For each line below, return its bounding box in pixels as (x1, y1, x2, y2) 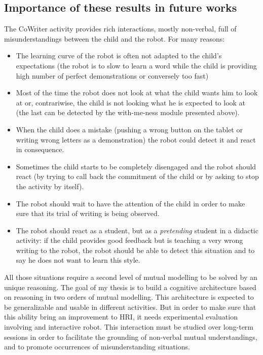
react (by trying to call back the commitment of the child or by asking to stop (16, 171, 259, 182)
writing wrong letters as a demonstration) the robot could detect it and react (16, 134, 256, 145)
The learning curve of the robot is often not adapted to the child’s (16, 50, 222, 61)
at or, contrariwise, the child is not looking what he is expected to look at (16, 97, 246, 108)
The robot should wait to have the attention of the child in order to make (16, 198, 245, 208)
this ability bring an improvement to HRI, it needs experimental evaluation (4, 311, 238, 322)
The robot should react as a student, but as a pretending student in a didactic (16, 225, 258, 235)
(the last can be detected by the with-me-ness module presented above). (16, 107, 240, 118)
